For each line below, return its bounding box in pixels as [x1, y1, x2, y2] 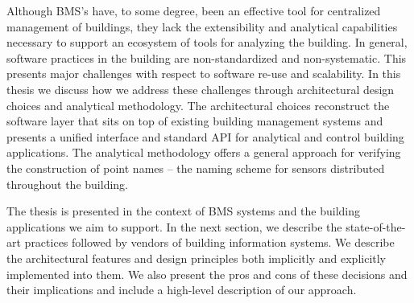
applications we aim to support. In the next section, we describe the [6, 218, 342, 235]
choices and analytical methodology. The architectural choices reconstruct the [6, 96, 390, 113]
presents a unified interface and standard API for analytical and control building [6, 128, 404, 145]
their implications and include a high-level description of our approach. [6, 281, 357, 298]
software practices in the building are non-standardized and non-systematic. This [6, 49, 407, 66]
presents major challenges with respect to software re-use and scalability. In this [6, 65, 401, 82]
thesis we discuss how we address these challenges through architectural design [6, 80, 395, 97]
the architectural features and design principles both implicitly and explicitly [6, 249, 387, 266]
